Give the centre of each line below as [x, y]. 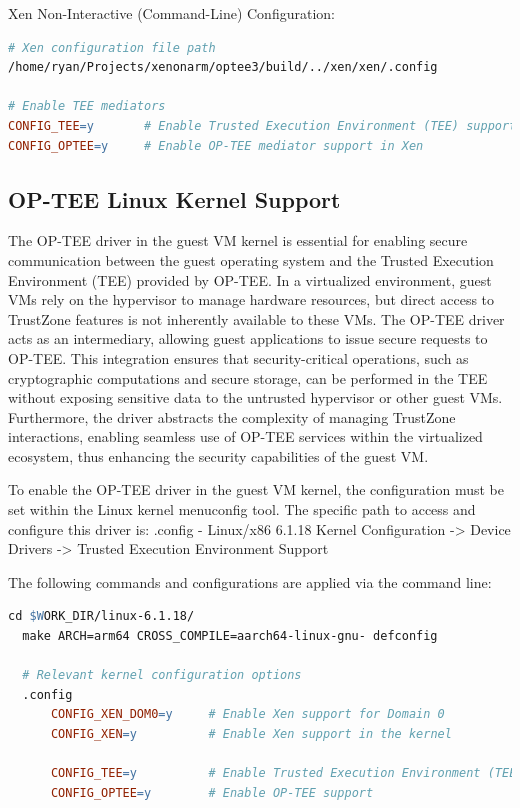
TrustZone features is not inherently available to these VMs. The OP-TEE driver [256, 318]
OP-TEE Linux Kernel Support [174, 198]
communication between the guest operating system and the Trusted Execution [251, 259]
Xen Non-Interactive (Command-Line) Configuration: [171, 13]
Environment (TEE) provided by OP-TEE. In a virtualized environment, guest [250, 279]
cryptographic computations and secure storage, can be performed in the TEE [248, 377]
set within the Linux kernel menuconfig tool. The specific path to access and [242, 509]
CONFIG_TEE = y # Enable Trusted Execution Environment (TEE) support [262, 125]
